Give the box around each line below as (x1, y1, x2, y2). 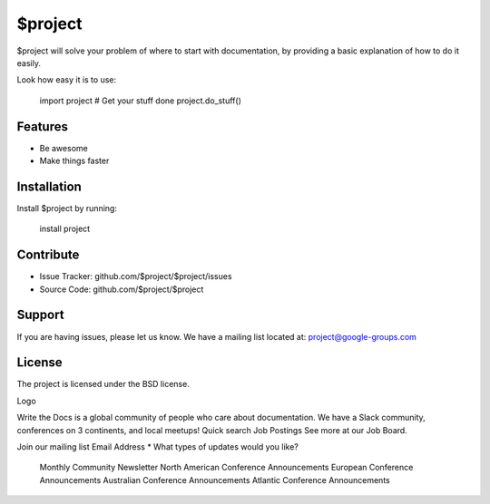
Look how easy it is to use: (16, 74, 117, 85)
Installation (16, 179, 82, 194)
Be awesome (39, 142, 88, 153)
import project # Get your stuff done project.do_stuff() (39, 95, 242, 106)
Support (16, 307, 64, 323)
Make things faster (39, 155, 110, 167)
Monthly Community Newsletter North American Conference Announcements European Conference (39, 462, 414, 473)
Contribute (16, 247, 80, 263)
